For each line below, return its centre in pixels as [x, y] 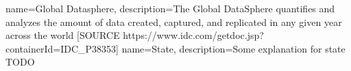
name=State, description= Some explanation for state [233, 48]
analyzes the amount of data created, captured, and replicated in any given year [174, 22]
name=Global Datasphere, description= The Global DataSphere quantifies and [170, 8]
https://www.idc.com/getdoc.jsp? [193, 35]
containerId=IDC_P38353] [62, 48]
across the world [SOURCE [63, 35]
